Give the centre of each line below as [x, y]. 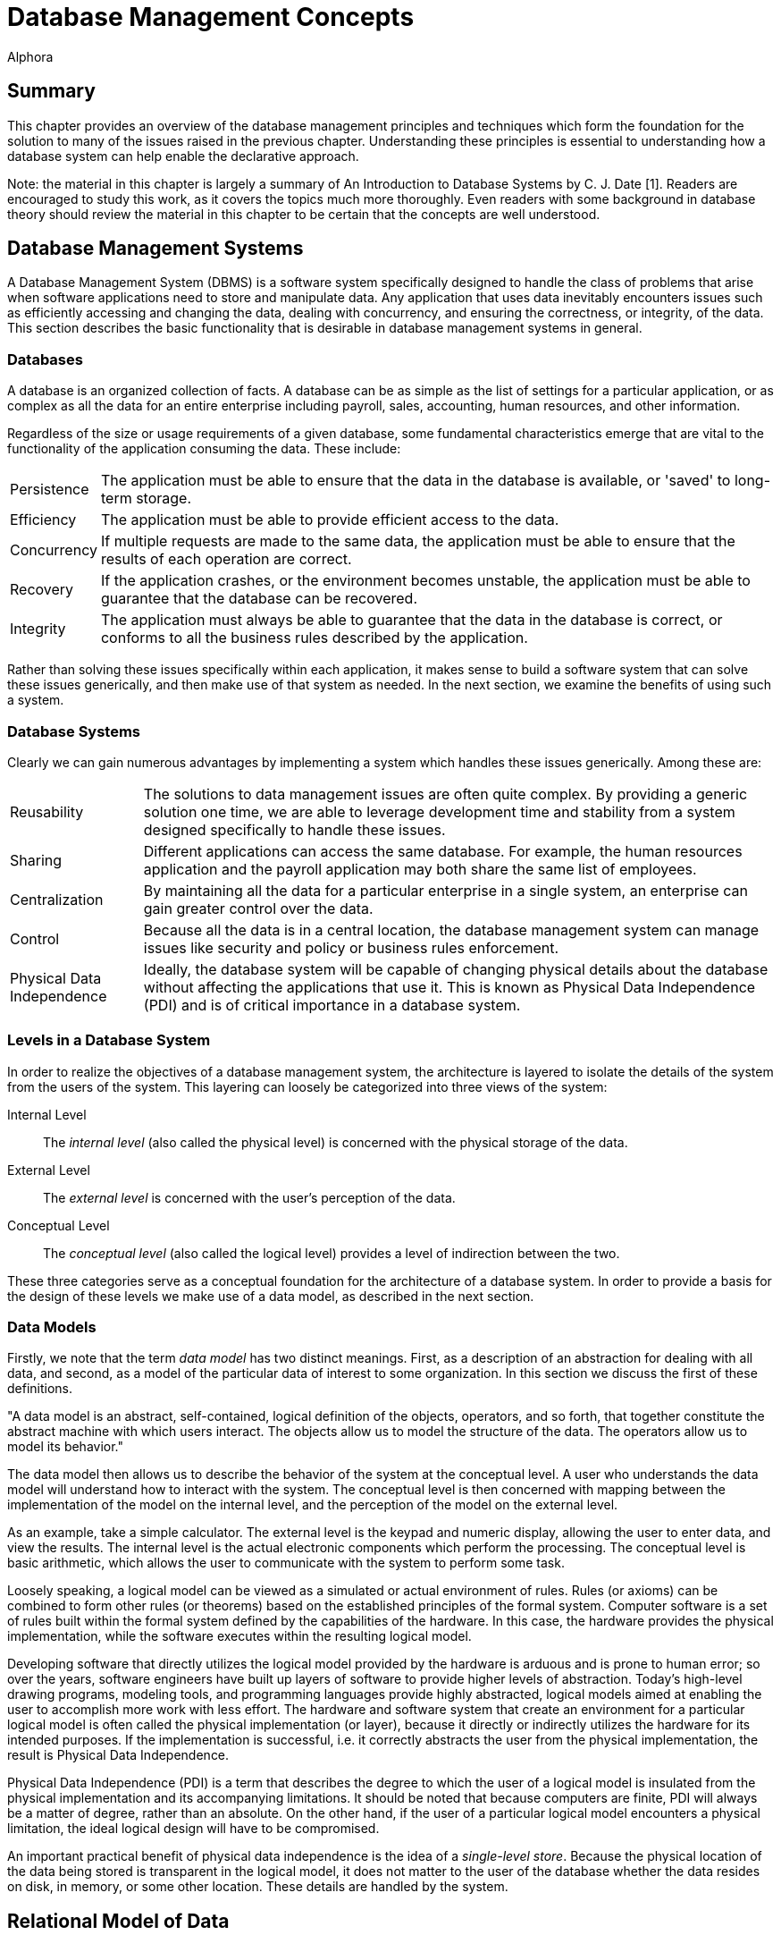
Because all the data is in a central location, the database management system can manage [451, 929]
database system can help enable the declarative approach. [183, 156]
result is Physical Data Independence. [118, 1755]
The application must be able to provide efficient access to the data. [330, 520]
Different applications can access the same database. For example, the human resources [443, 851]
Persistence [50, 490]
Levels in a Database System [109, 1040]
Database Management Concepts [211, 17]
